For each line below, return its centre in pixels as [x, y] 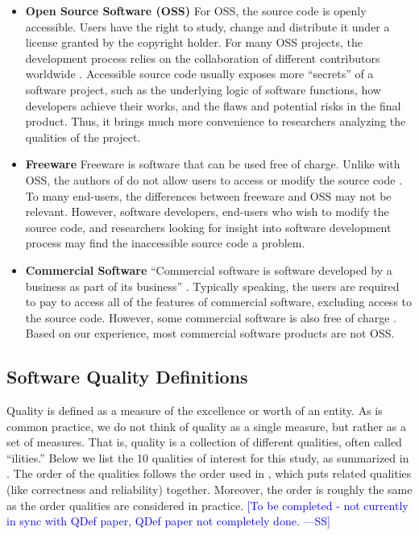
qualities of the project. [83, 137]
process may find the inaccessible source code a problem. [165, 243]
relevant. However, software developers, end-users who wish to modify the [207, 212]
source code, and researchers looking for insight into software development [208, 227]
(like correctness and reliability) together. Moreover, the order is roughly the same [209, 489]
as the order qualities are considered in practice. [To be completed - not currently [207, 505]
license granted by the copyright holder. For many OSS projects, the [194, 42]
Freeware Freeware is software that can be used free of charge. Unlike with [213, 164]
